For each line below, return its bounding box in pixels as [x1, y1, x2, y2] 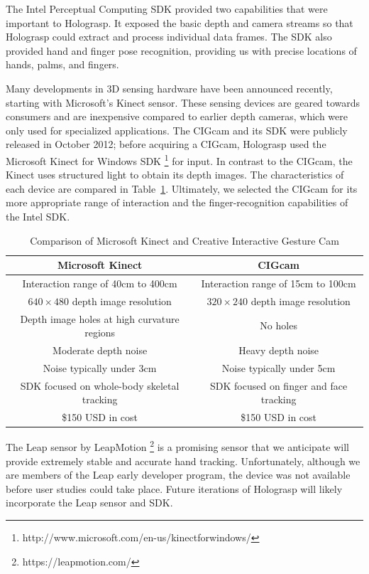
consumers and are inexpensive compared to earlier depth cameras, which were [6, 109, 348, 124]
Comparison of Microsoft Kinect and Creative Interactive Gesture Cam [30, 233, 339, 248]
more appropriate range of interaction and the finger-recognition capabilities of [6, 195, 348, 210]
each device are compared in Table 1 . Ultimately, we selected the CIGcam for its [6, 181, 358, 196]
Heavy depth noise [238, 343, 319, 358]
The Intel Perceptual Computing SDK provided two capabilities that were [6, 1, 328, 16]
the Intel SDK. [6, 208, 70, 223]
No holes [260, 318, 297, 333]
